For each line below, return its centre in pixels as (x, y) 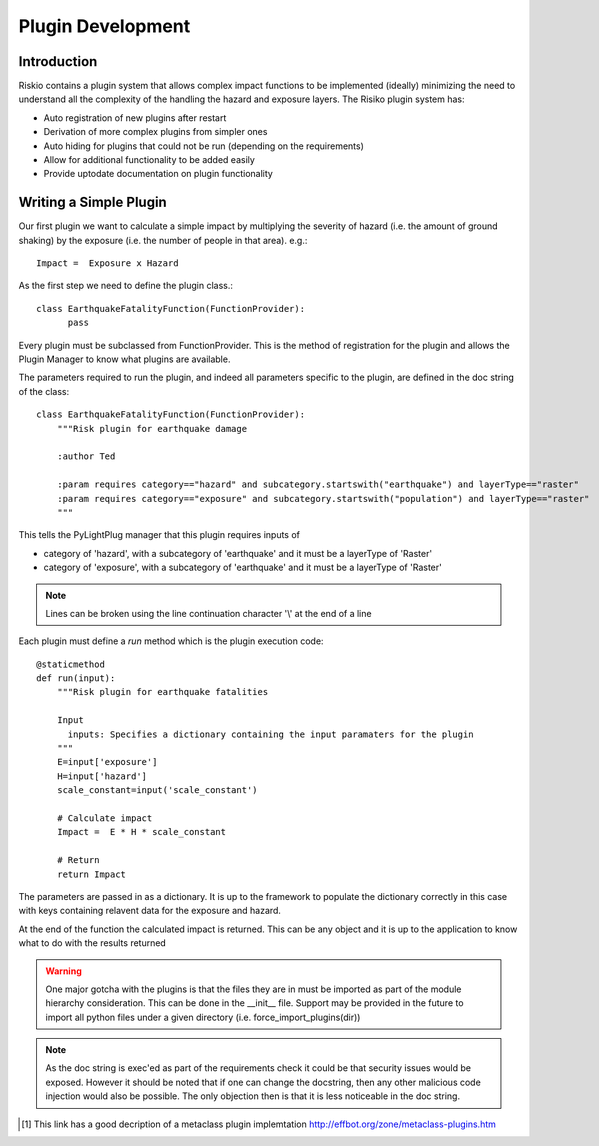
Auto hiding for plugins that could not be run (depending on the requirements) (204, 146)
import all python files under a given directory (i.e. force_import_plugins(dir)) (203, 1017)
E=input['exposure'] (107, 762)
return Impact (91, 874)
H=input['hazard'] (102, 776)
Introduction (58, 61)
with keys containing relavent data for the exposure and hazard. (150, 911)
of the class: (44, 391)
